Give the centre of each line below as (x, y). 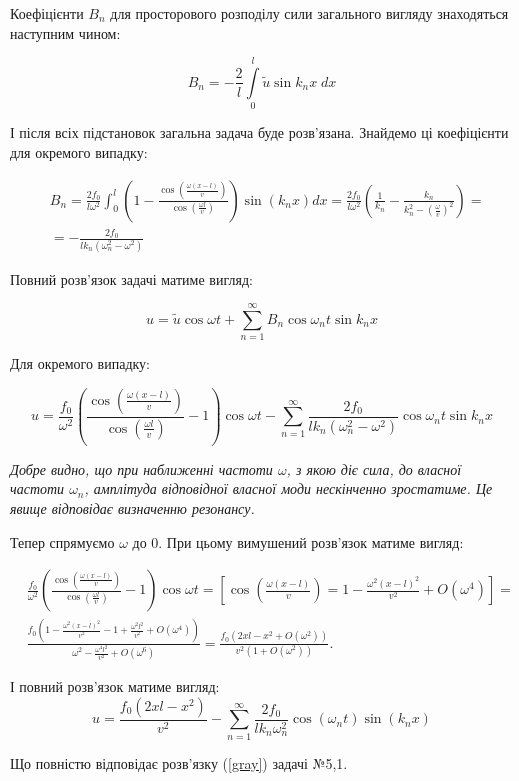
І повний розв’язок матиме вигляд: (115, 686)
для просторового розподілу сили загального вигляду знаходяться (309, 13)
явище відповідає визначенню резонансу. (132, 508)
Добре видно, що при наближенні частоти (141, 468)
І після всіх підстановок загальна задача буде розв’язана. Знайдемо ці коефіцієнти (259, 132)
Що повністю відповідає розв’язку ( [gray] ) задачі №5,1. (179, 762)
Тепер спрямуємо (62, 541)
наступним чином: (65, 32)
